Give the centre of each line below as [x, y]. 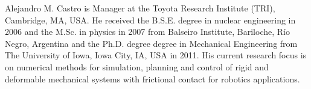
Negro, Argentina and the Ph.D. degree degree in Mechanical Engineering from [151, 43]
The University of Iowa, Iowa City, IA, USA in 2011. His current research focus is [156, 55]
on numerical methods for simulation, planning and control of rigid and [137, 66]
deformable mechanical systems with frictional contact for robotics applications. [152, 78]
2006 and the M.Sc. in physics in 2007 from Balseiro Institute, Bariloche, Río [147, 32]
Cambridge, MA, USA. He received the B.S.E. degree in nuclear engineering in [150, 20]
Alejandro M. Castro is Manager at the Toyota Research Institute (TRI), [140, 8]
